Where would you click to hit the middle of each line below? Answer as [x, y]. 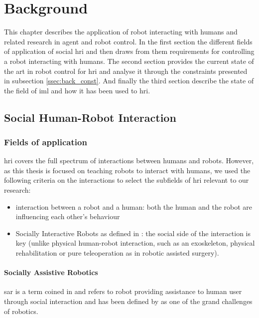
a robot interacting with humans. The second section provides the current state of [129, 61]
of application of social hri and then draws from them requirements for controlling [129, 51]
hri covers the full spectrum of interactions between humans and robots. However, [129, 160]
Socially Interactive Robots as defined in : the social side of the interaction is [133, 233]
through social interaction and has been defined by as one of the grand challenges [128, 301]
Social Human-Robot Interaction [90, 117]
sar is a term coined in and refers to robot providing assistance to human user [123, 291]
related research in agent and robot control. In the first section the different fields [128, 41]
